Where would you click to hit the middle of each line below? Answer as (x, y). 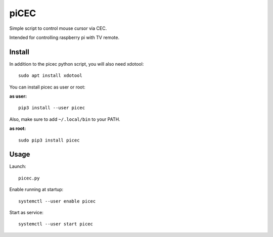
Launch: (18, 166)
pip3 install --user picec (52, 108)
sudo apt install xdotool (51, 76)
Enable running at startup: (36, 189)
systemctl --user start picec (56, 224)
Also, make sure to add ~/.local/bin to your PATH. (65, 119)
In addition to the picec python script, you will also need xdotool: (77, 64)
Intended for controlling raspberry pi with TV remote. (64, 37)
